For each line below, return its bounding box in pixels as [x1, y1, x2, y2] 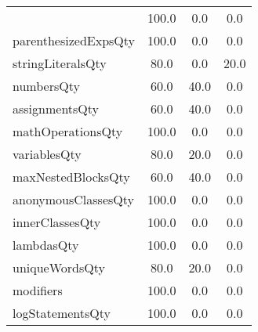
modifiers [13, 281, 63, 299]
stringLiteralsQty [13, 54, 107, 72]
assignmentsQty [13, 99, 100, 117]
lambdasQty [13, 236, 79, 254]
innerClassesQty [13, 213, 101, 231]
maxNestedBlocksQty [13, 168, 130, 186]
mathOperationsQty [13, 122, 123, 140]
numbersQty [13, 77, 80, 95]
